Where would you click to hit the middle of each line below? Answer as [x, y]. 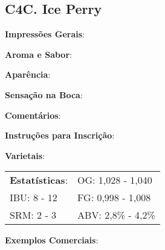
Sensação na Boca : [44, 94]
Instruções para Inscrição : [60, 135]
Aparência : [28, 74]
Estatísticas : [39, 180]
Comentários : [33, 115]
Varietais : [25, 155]
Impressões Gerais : [45, 34]
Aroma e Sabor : [38, 54]
